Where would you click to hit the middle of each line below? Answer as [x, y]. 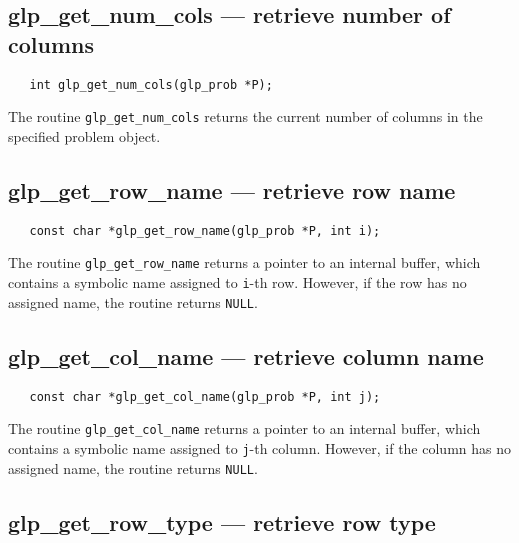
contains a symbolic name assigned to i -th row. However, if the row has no [237, 282]
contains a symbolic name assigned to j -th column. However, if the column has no [259, 447]
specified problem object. [84, 135]
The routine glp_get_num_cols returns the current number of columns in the [245, 116]
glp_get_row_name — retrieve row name [232, 189]
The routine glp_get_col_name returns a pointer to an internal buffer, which [244, 428]
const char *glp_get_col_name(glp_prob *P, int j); [205, 396]
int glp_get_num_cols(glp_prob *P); [151, 84]
